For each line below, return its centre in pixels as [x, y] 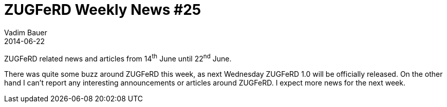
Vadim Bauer [26, 32]
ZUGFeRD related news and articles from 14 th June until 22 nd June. [118, 58]
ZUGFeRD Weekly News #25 [103, 10]
